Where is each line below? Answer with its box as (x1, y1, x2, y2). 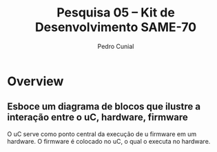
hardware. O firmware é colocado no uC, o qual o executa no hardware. (7, 137, 211, 145)
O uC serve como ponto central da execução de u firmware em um (7, 129, 197, 138)
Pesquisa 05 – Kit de (56, 5, 176, 21)
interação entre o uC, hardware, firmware (7, 111, 188, 123)
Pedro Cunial (97, 42, 134, 50)
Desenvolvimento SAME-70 (34, 19, 197, 35)
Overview (7, 74, 64, 89)
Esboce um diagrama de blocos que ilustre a (7, 101, 201, 113)
